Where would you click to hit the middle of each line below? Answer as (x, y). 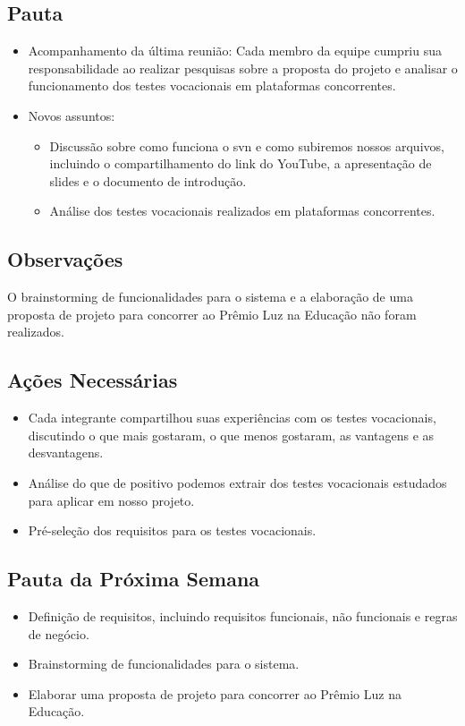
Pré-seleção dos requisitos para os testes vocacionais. (172, 530)
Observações (65, 259)
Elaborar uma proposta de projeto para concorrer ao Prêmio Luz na (215, 693)
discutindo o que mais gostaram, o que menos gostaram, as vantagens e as (231, 435)
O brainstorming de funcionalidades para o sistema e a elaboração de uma (210, 297)
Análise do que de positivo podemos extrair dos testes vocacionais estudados (237, 482)
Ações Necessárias (93, 380)
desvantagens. (66, 453)
